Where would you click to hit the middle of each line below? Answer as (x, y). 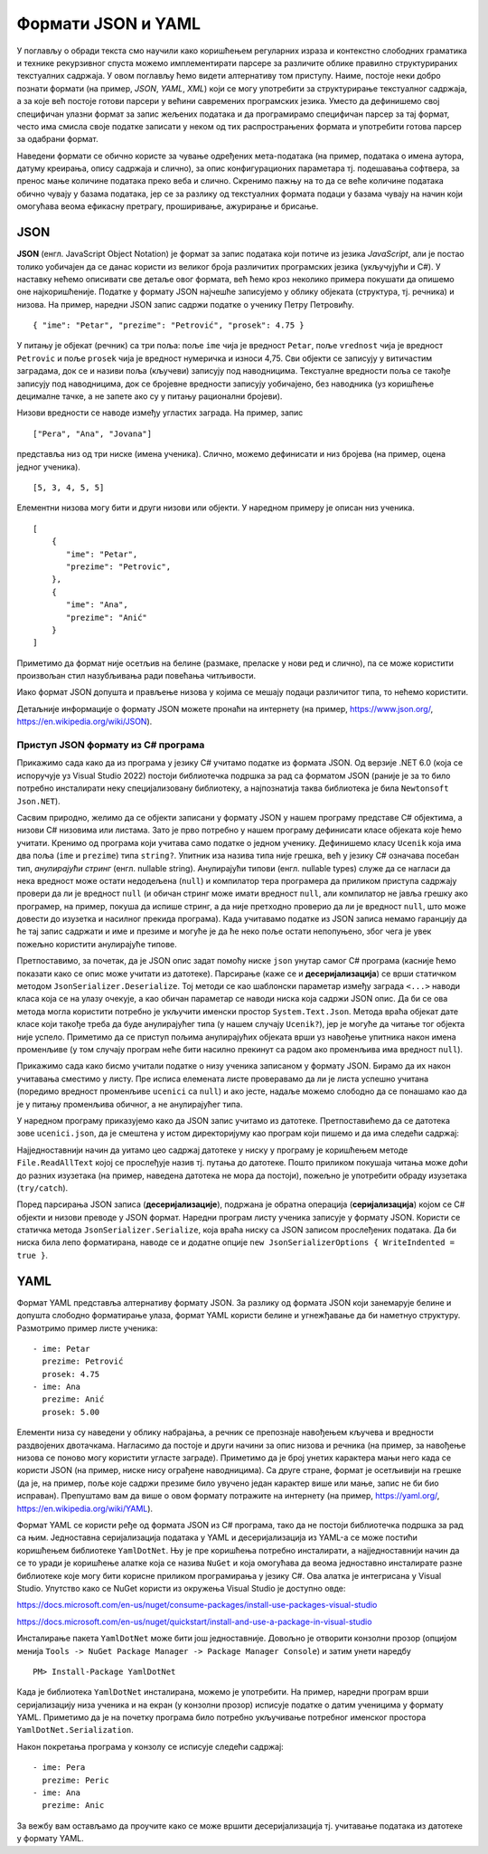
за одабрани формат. (57, 139)
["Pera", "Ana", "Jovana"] (93, 433)
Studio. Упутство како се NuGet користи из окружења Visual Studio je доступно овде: (181, 1588)
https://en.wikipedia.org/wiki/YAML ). (85, 1508)
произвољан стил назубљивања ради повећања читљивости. (136, 676)
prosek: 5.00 (71, 1412)
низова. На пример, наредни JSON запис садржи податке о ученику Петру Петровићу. (185, 304)
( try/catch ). (42, 1188)
